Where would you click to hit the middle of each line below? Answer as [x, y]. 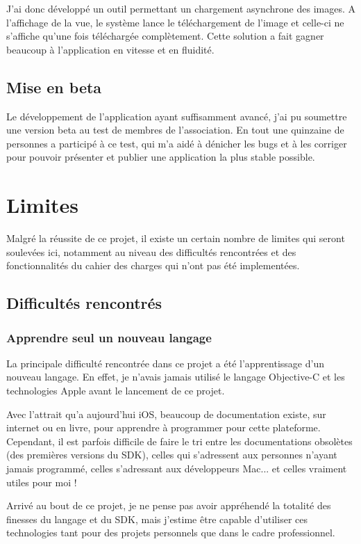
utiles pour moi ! [42, 482]
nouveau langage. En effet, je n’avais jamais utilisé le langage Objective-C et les [176, 377]
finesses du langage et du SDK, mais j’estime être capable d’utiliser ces [157, 519]
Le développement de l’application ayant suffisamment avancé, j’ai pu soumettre [177, 116]
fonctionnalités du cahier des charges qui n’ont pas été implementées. [153, 265]
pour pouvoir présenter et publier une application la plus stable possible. [161, 157]
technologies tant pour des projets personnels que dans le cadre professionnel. [171, 533]
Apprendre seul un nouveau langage [109, 337]
